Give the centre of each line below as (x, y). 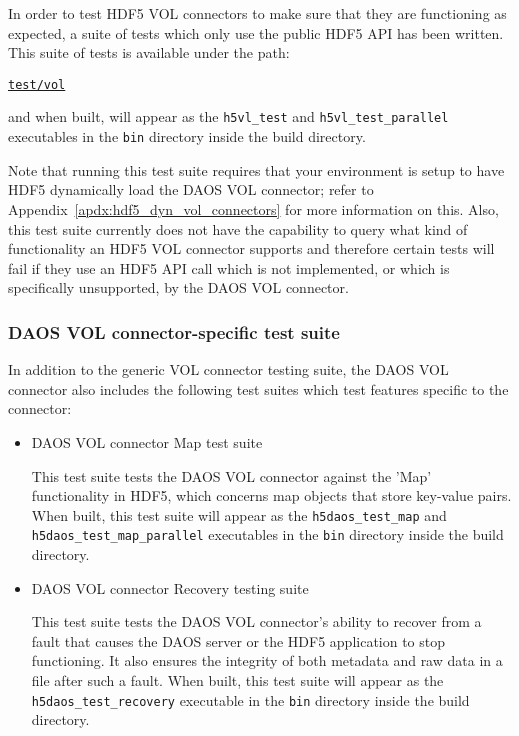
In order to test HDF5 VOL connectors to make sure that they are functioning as (257, 13)
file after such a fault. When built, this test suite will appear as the (237, 679)
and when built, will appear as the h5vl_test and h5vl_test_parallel (228, 116)
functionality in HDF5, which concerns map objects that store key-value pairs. (271, 495)
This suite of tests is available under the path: (149, 52)
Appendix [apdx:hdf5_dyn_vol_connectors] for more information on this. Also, (253, 208)
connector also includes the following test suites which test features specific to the (258, 388)
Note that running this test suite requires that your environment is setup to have (256, 169)
